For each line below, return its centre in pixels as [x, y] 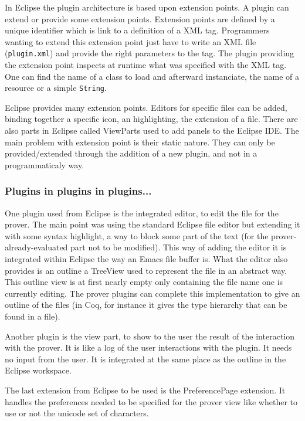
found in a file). [33, 316]
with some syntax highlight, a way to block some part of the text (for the [137, 235]
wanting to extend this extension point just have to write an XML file [131, 41]
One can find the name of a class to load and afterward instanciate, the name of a [152, 76]
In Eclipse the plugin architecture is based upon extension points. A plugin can [147, 7]
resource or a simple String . [56, 88]
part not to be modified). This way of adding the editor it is [179, 247]
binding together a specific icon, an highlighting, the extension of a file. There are [151, 119]
